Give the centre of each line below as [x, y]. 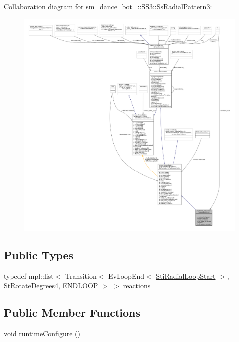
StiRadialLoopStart [186, 275]
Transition [81, 275]
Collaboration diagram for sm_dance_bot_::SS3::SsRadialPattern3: [108, 6]
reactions [137, 285]
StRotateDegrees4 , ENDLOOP [51, 285]
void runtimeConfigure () [42, 333]
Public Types [39, 255]
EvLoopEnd [126, 275]
